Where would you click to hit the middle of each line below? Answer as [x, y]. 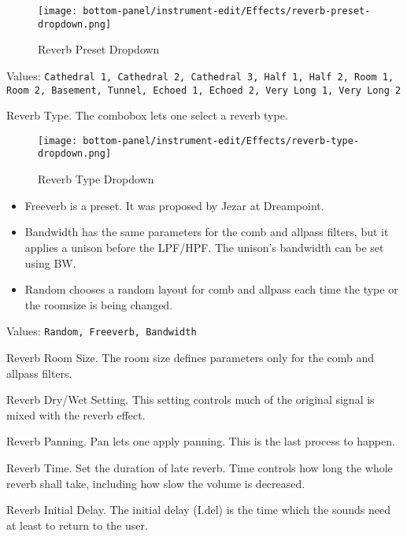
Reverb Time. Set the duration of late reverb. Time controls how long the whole [200, 467]
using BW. [50, 262]
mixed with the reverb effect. [76, 414]
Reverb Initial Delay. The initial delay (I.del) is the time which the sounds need [198, 510]
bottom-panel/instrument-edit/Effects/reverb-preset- [227, 11]
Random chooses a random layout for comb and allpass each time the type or [211, 289]
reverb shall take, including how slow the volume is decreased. [156, 483]
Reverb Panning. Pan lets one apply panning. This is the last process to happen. [201, 441]
